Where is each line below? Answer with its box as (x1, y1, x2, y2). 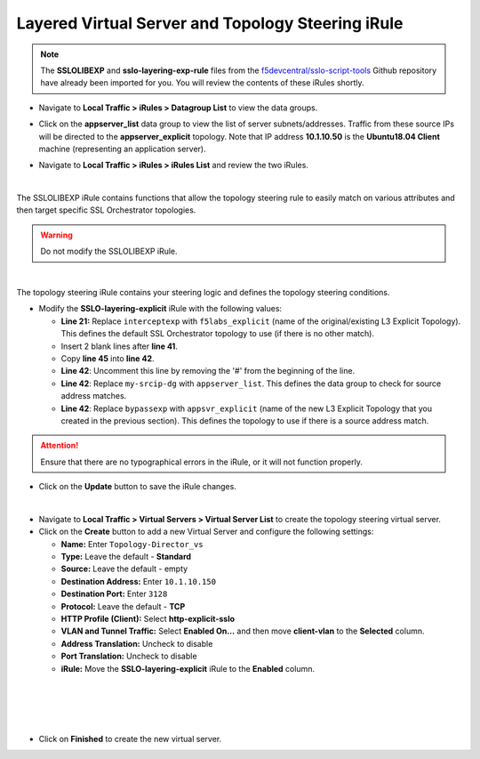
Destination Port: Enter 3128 (60, 588, 168, 600)
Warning (40, 230, 73, 240)
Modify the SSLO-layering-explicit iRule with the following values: (38, 303, 283, 314)
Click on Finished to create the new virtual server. (38, 733, 222, 744)
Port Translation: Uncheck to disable (60, 650, 197, 662)
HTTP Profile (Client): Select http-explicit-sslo (60, 614, 236, 624)
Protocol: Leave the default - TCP (60, 601, 186, 611)
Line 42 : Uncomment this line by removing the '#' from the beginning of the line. (60, 366, 356, 376)
